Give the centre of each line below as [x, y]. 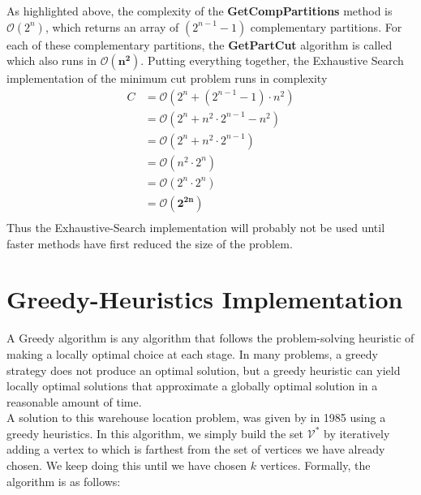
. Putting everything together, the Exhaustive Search [272, 60]
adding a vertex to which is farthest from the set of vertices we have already [196, 449]
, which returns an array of [112, 26]
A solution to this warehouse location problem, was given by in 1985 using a [196, 418]
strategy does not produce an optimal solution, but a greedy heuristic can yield [204, 370]
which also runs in [52, 60]
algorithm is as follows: [64, 481]
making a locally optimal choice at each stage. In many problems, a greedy [192, 353]
